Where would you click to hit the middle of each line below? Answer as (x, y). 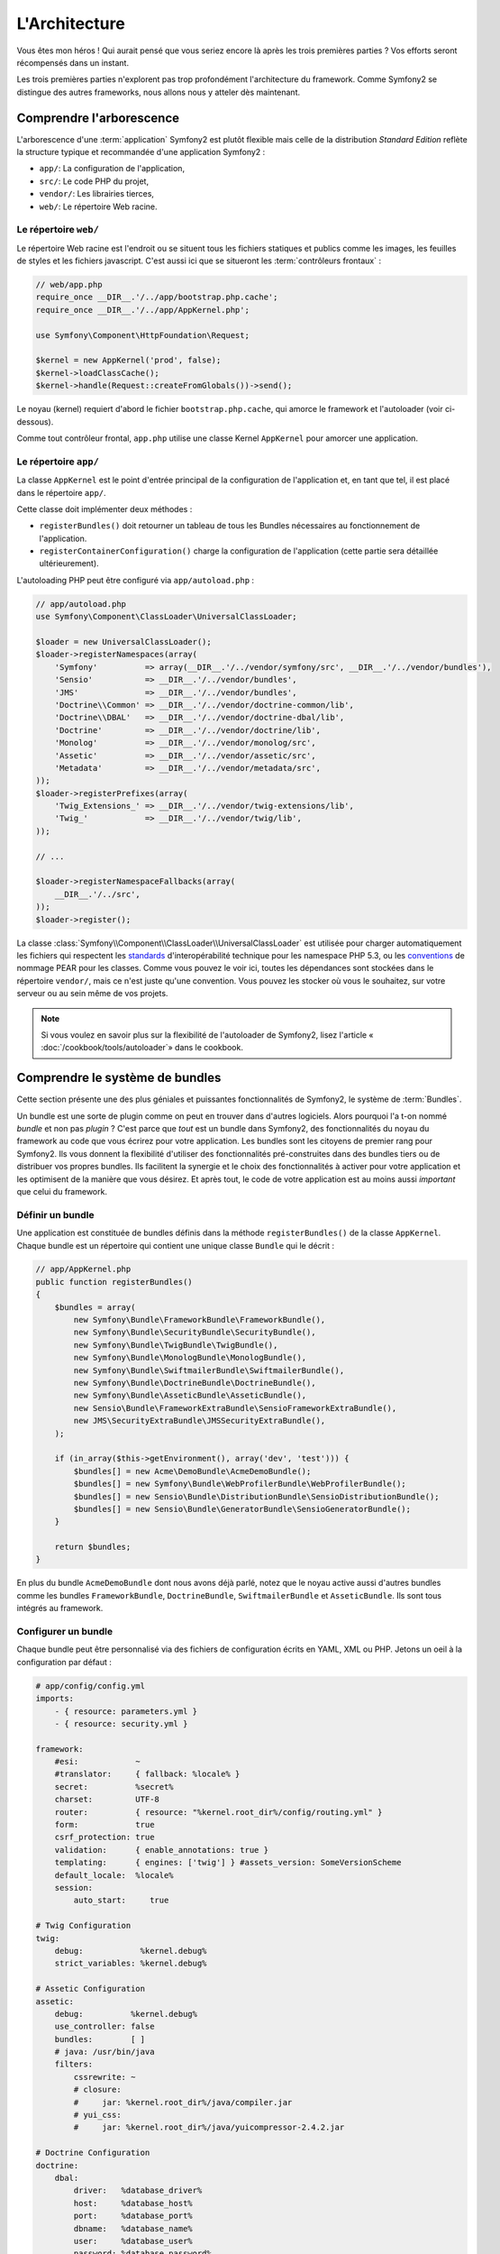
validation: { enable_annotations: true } (162, 1850)
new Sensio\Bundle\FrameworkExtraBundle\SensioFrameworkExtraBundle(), (235, 1408)
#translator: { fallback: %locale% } (147, 1774)
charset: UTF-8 (107, 1800)
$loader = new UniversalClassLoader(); (123, 642)
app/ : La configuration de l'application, (112, 169)
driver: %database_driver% (138, 2190)
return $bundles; (93, 1547)
